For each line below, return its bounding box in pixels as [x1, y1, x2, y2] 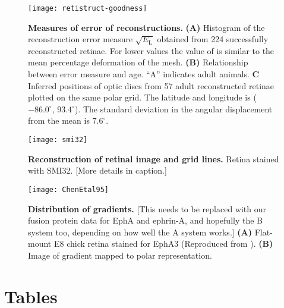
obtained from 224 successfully [157, 33, 269, 45]
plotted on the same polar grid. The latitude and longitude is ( [28, 91, 257, 103]
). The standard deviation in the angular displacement [74, 102, 273, 115]
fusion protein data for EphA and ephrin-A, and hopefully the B [28, 214, 263, 227]
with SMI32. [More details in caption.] [28, 164, 167, 177]
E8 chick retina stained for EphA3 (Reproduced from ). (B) [53, 237, 273, 250]
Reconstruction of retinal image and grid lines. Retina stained [28, 152, 279, 165]
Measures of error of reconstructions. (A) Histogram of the [28, 21, 265, 33]
